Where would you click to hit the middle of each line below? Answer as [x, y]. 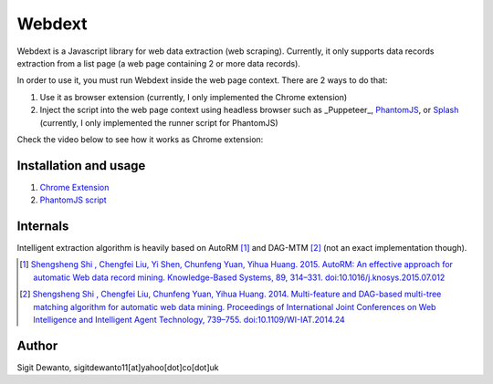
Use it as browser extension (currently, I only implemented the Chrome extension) [194, 97]
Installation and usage [81, 166]
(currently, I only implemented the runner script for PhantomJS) [159, 122]
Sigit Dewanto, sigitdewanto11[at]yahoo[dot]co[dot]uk [118, 367]
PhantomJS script [73, 200]
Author [37, 345]
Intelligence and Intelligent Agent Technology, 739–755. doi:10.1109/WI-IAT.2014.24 [189, 320]
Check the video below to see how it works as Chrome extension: [140, 139]
